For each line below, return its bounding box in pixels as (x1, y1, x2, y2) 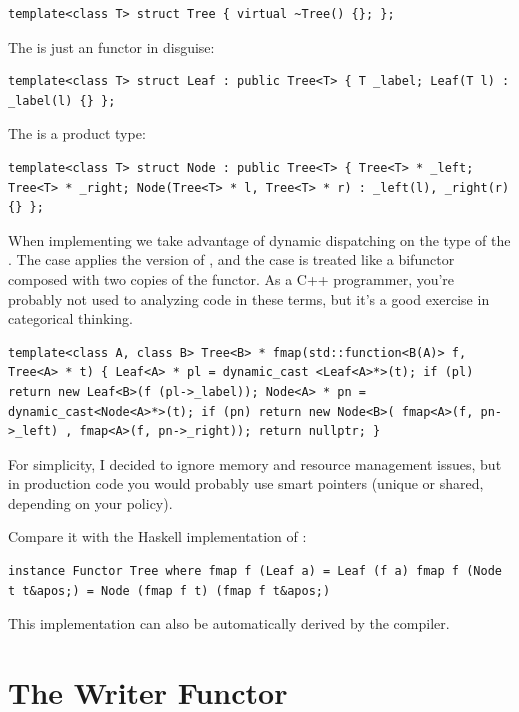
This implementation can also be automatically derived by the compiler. (8, 613, 450, 634)
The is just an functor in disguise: (8, 36, 215, 57)
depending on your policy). (8, 492, 173, 513)
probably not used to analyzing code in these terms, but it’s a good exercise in (8, 288, 490, 309)
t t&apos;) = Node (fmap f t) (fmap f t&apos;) (8, 583, 331, 598)
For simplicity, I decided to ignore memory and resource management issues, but (8, 453, 502, 474)
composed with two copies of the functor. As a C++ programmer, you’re (8, 268, 455, 289)
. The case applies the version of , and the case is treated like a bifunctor (8, 249, 455, 270)
